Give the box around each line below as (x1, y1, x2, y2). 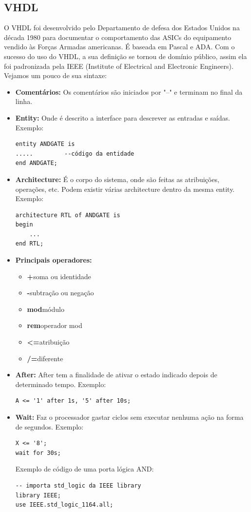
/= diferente (27, 353, 63, 363)
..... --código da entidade (15, 150, 135, 157)
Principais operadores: (15, 255, 92, 265)
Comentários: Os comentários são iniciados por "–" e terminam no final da (15, 86, 243, 97)
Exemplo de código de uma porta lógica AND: (15, 464, 154, 474)
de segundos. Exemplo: (15, 421, 83, 431)
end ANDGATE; (15, 160, 58, 167)
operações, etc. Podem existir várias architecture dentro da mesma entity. (15, 184, 235, 194)
